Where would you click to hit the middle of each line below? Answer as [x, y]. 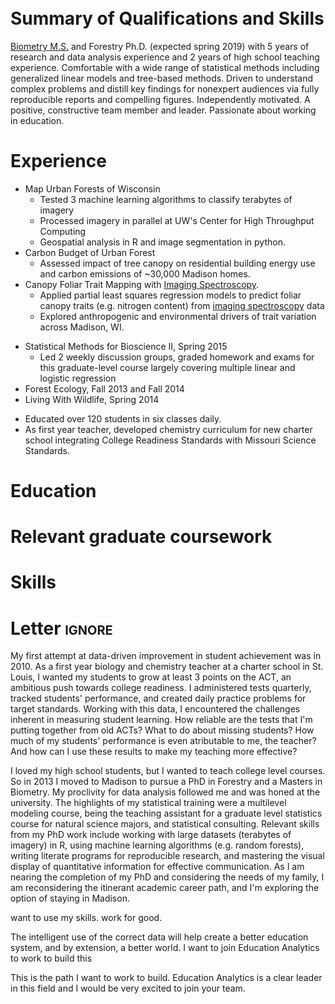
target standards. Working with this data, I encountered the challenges [155, 709]
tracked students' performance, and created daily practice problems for [158, 698]
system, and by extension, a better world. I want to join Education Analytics [165, 948]
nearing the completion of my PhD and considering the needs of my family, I [167, 877]
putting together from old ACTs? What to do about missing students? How [162, 730]
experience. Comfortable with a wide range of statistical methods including [165, 67]
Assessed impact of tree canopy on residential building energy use [177, 263]
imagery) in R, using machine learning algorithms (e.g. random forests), [157, 845]
